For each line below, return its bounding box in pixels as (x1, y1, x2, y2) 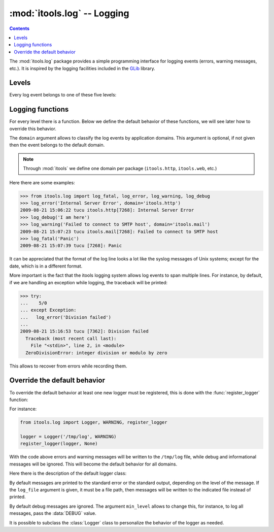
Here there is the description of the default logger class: (9, 470, 127, 477)
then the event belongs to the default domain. (9, 142, 105, 148)
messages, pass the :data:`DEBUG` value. (9, 510, 96, 516)
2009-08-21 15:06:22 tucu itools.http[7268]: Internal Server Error (20, 207, 194, 213)
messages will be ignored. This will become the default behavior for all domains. (9, 461, 178, 467)
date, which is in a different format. (9, 263, 83, 269)
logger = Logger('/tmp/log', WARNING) (20, 434, 117, 440)
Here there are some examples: (9, 179, 76, 185)
